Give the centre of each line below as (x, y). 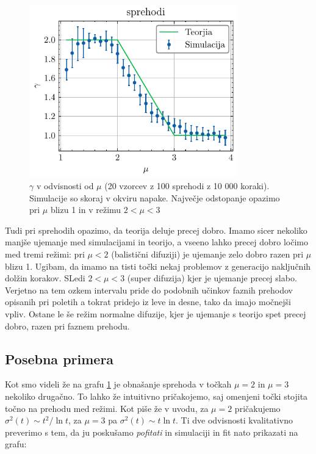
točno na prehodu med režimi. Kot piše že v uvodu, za (107, 408)
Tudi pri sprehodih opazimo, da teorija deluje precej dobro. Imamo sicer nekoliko (156, 230)
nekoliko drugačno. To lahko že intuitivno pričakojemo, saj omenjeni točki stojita (156, 396)
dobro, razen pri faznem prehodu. (67, 326)
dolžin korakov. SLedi (45, 278)
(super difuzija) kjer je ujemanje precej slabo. (212, 278)
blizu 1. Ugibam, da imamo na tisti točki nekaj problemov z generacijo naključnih (158, 266)
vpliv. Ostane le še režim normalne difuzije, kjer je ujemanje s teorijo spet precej (156, 313)
